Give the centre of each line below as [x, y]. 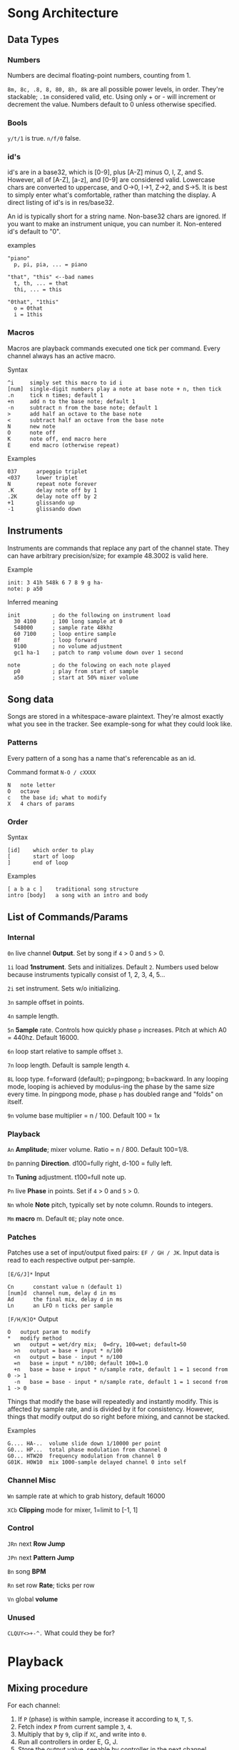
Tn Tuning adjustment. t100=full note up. [67, 1177]
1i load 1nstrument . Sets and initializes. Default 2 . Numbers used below [113, 967]
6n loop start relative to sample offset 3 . [65, 1051]
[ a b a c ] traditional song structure [73, 889]
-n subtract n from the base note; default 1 [83, 408]
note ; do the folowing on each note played [89, 665]
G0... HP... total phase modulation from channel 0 [87, 1450]
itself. [15, 1101]
